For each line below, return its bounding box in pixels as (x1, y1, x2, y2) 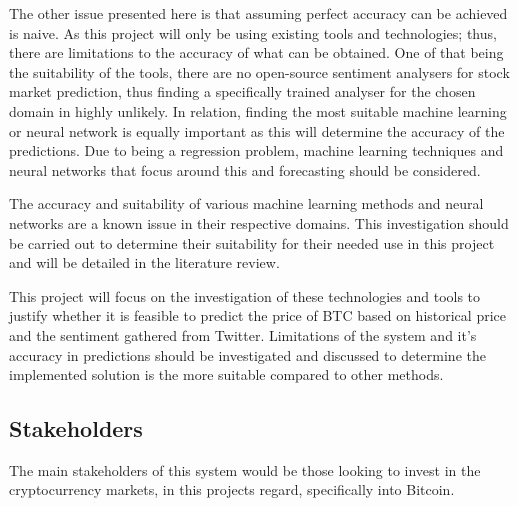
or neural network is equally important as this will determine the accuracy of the (9, 120, 505, 141)
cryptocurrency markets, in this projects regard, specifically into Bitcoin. (9, 479, 455, 500)
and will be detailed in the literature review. (9, 252, 280, 273)
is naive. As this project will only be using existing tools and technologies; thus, (9, 22, 497, 43)
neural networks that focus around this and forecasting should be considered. (9, 159, 481, 180)
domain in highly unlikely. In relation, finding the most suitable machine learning (9, 100, 507, 121)
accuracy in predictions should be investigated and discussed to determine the (9, 344, 486, 365)
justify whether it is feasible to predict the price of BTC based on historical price (9, 305, 506, 326)
